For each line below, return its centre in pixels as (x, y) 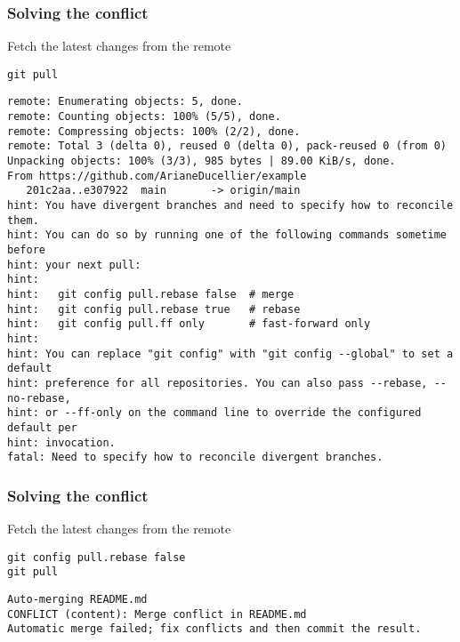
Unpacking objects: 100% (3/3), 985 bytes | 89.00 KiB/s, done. (202, 161)
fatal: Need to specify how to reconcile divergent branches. (195, 457)
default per (42, 427)
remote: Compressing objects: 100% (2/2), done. (154, 131)
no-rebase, (39, 398)
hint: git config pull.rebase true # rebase (154, 309)
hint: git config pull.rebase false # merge (151, 294)
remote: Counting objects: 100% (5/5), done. (144, 117)
